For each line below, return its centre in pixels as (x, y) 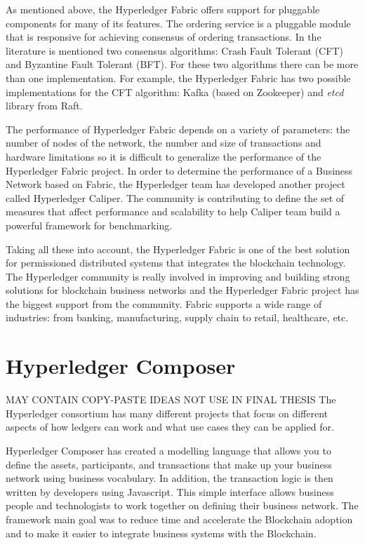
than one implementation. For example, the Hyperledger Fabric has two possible (178, 78)
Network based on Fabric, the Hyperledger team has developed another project (175, 184)
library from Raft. (44, 106)
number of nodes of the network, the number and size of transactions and (164, 143)
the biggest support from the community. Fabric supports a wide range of (164, 303)
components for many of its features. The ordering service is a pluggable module (178, 23)
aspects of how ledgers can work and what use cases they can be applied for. (170, 427)
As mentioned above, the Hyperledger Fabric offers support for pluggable (163, 9)
